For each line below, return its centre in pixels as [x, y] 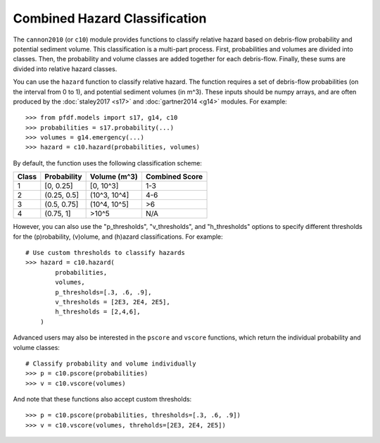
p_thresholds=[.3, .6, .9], [103, 292]
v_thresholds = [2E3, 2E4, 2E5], [113, 302]
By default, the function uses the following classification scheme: [107, 163]
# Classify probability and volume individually [111, 363]
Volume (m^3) [114, 177]
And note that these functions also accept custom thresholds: [102, 399]
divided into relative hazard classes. [65, 69]
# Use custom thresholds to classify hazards [106, 253]
